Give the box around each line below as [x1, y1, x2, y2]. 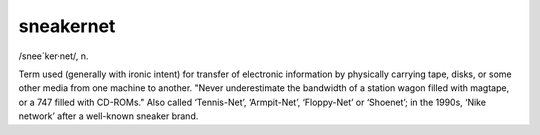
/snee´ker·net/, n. [18, 50, 89, 62]
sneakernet [18, 15, 116, 37]
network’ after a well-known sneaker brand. [18, 110, 199, 122]
